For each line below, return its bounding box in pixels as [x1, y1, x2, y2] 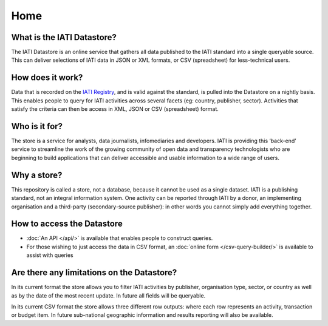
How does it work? [11, 73, 83, 83]
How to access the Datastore [11, 219, 123, 229]
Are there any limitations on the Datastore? [11, 267, 177, 278]
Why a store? [11, 170, 63, 180]
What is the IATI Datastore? [11, 32, 117, 42]
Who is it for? [11, 121, 63, 131]
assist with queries [26, 251, 73, 259]
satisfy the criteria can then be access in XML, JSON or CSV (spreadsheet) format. [11, 105, 219, 113]
